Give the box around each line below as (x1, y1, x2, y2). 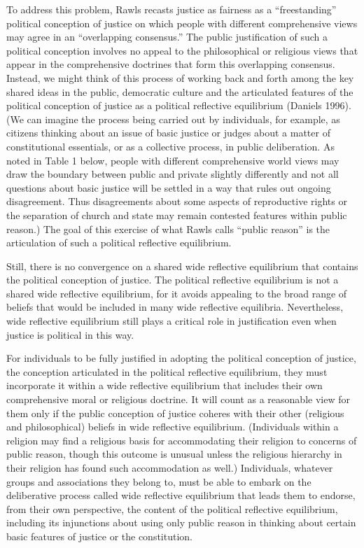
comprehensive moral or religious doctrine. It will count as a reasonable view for (6, 392, 350, 407)
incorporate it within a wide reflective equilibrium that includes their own (6, 378, 323, 393)
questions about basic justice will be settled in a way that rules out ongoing (6, 180, 331, 195)
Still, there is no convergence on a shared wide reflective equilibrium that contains (6, 258, 358, 273)
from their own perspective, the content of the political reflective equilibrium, (6, 501, 338, 516)
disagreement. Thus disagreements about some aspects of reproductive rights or (6, 194, 347, 209)
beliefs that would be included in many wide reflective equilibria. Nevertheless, (6, 300, 344, 314)
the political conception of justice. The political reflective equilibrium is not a (6, 272, 339, 287)
